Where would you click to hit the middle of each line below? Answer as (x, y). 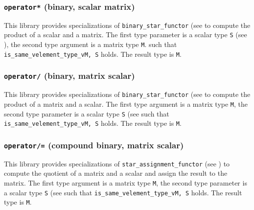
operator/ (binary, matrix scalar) (69, 76)
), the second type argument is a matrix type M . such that (91, 44)
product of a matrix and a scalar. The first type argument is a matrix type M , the (126, 104)
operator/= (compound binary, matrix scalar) (94, 145)
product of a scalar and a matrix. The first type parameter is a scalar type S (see (126, 35)
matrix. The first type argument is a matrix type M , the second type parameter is (126, 182)
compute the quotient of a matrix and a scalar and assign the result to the (116, 173)
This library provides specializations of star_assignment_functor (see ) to (117, 163)
